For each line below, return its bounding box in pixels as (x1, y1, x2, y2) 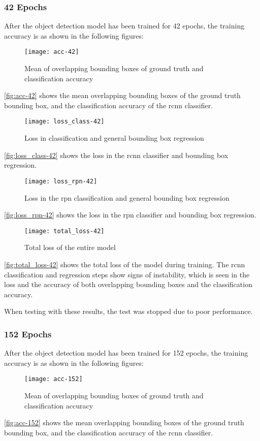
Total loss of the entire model (24, 242, 116, 253)
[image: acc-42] (24, 48, 79, 56)
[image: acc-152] (24, 375, 83, 383)
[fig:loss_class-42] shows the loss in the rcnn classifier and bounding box (4, 149, 229, 160)
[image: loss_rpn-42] (24, 177, 97, 185)
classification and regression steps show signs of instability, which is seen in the (4, 269, 250, 279)
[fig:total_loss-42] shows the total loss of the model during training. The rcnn (4, 259, 245, 269)
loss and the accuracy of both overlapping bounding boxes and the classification (4, 279, 252, 290)
